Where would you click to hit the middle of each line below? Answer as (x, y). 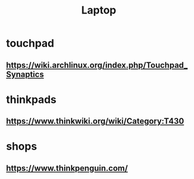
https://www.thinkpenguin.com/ (67, 168)
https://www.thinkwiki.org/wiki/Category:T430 (95, 121)
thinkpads (31, 99)
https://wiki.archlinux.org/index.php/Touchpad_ (97, 65)
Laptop (99, 10)
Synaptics (25, 74)
